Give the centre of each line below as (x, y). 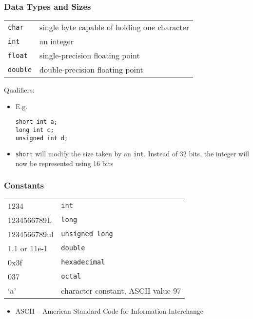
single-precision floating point (90, 56)
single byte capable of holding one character (114, 27)
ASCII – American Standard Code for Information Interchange (109, 310)
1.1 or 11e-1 (28, 248)
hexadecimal (83, 262)
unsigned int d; (42, 138)
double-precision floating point (91, 70)
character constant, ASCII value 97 (121, 290)
